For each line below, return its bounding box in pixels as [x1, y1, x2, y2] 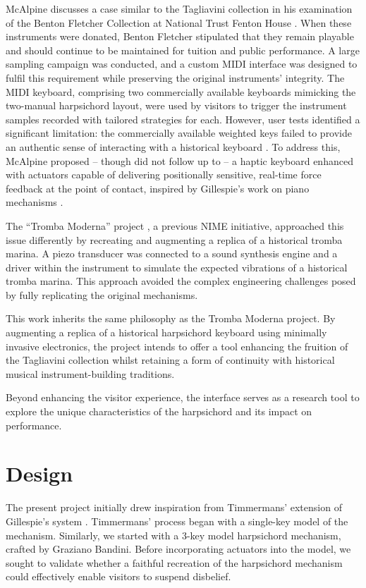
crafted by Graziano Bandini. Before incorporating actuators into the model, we [6, 541, 351, 556]
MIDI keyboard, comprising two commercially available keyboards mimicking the [6, 84, 356, 99]
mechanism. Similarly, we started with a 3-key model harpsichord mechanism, [6, 527, 341, 542]
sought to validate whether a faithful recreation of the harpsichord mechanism [6, 555, 343, 570]
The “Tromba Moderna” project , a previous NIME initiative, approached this [6, 218, 344, 233]
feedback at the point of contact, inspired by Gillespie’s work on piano [6, 180, 310, 195]
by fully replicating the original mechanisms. [6, 287, 198, 302]
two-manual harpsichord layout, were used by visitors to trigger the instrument [6, 98, 347, 113]
